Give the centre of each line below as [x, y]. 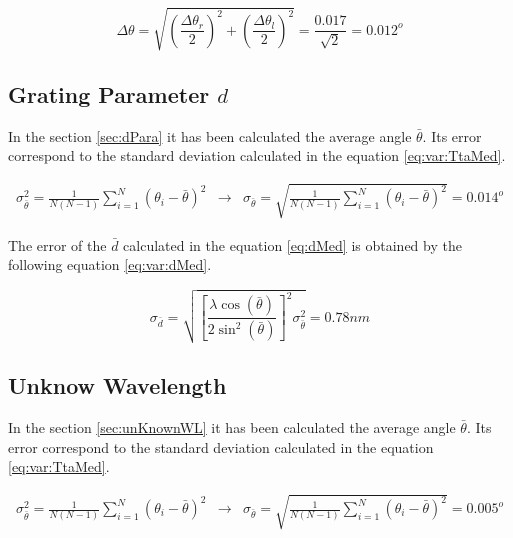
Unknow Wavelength [117, 385]
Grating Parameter [109, 93]
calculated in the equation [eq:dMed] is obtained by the [292, 244]
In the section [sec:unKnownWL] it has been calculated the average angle [232, 426]
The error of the [57, 244]
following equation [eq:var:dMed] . [110, 264]
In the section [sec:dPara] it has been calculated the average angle [210, 135]
